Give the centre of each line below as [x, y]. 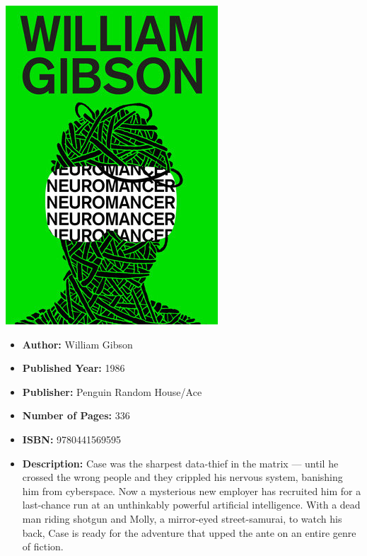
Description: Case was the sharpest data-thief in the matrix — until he [180, 463]
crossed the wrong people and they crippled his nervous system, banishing [182, 477]
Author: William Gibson [77, 344]
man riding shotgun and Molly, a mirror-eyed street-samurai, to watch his [182, 518]
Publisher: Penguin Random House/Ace [112, 391]
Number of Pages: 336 [76, 415]
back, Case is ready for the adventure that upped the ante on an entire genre [189, 532]
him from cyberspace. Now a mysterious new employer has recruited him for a [192, 490]
